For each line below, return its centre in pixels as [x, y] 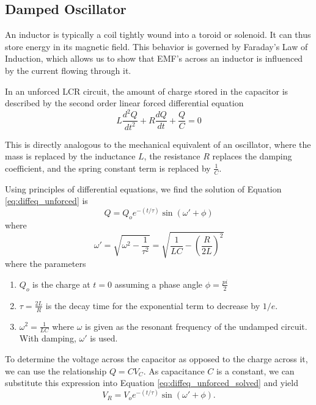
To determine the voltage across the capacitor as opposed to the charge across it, [156, 358]
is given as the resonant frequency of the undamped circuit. [196, 326]
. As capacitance [174, 370]
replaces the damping [252, 156]
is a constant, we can [255, 370]
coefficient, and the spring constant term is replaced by [108, 168]
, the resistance [172, 156]
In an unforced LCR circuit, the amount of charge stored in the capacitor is [147, 91]
